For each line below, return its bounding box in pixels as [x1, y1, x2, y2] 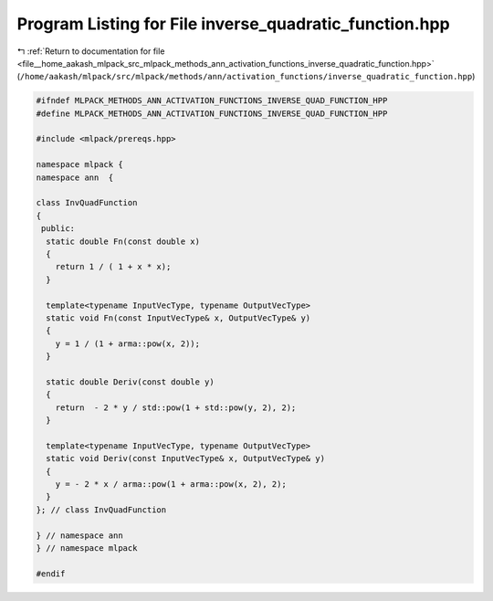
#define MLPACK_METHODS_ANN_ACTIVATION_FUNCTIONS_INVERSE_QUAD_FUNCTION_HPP [36, 108, 388, 119]
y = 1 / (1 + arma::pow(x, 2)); [55, 338, 201, 349]
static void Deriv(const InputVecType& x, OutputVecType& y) [46, 453, 326, 464]
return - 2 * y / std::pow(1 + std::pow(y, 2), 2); [55, 402, 297, 413]
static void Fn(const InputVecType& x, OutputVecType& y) [46, 312, 311, 323]
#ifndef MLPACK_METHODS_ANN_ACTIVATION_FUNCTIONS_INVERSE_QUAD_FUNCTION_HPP [36, 96, 388, 106]
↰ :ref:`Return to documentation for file [16, 46, 165, 57]
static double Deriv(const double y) [46, 376, 215, 387]
